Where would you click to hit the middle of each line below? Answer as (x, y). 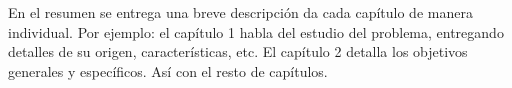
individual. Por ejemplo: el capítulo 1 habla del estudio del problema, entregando (256, 31)
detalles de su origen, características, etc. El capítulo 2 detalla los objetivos (238, 51)
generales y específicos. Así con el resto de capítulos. (168, 70)
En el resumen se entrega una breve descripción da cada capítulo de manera (240, 12)
